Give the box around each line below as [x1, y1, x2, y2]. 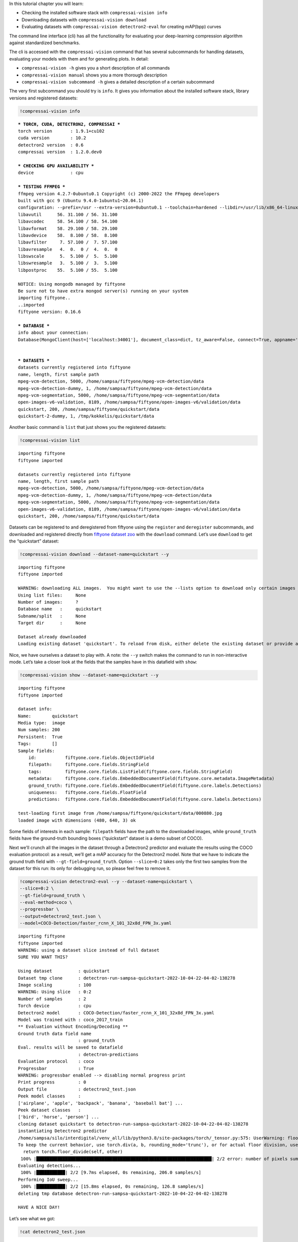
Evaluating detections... [18, 1163, 81, 1168]
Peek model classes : [18, 1093, 81, 1099]
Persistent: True [18, 734, 63, 740]
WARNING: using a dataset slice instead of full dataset [18, 947, 160, 953]
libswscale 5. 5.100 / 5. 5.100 [18, 253, 118, 259]
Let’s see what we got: [9, 1215, 56, 1222]
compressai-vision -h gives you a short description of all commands [21, 65, 170, 71]
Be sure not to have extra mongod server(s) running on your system [18, 288, 188, 294]
